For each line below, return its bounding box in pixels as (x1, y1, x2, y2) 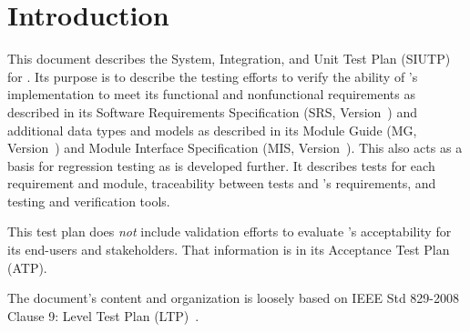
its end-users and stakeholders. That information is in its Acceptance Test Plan (7, 240, 450, 259)
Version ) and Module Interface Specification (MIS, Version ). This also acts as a (7, 138, 463, 157)
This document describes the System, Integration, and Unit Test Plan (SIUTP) (7, 49, 451, 68)
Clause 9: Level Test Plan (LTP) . (7, 306, 199, 325)
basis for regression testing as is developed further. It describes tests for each (7, 156, 435, 175)
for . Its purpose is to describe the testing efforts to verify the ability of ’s (7, 66, 418, 86)
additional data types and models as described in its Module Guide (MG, (7, 120, 417, 139)
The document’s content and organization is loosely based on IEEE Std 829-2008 (7, 288, 459, 307)
